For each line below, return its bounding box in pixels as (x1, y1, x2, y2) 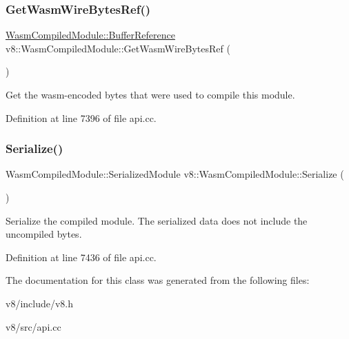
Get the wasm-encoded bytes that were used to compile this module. (6, 88, 295, 101)
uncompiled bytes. (6, 227, 82, 241)
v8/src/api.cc (6, 319, 61, 333)
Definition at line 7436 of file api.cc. (6, 249, 157, 264)
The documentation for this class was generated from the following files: (6, 273, 310, 287)
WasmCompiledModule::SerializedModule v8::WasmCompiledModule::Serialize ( (6, 167, 344, 181)
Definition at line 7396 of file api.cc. (6, 110, 157, 125)
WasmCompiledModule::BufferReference (6, 28, 175, 42)
